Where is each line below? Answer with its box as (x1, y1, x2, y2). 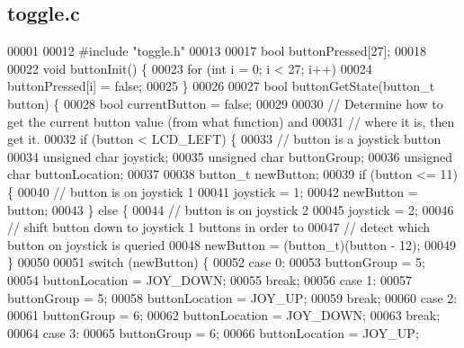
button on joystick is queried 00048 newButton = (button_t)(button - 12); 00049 (7, 235, 456, 254)
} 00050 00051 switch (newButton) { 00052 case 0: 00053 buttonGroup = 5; (7, 253, 425, 272)
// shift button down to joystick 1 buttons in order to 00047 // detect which (7, 218, 431, 236)
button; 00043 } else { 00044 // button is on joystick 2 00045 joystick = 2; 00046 (7, 200, 454, 219)
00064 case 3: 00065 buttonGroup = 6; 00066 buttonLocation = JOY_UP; (7, 323, 419, 342)
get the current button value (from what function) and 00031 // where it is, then (7, 112, 455, 130)
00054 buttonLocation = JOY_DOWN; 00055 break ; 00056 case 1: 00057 (7, 270, 412, 289)
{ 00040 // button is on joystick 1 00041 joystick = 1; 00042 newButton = (7, 182, 418, 201)
